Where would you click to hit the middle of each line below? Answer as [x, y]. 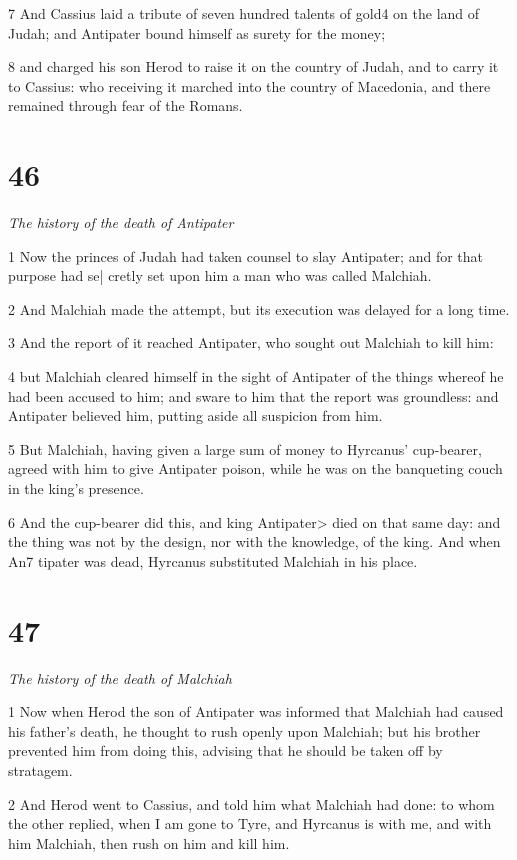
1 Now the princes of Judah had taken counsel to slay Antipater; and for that [246, 255]
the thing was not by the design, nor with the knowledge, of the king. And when [254, 541]
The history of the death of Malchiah [120, 677]
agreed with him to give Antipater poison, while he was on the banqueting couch [255, 468]
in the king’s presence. [76, 488]
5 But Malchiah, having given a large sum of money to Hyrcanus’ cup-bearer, [245, 448]
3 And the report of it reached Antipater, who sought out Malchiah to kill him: [251, 342]
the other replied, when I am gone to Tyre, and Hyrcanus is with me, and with [250, 823]
